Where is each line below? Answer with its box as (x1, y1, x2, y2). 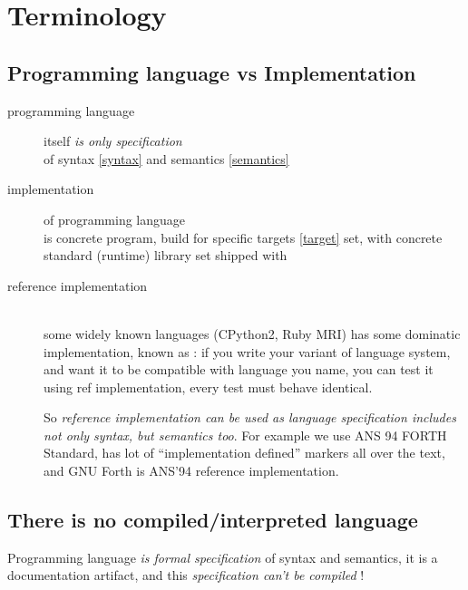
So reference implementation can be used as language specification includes (44, 408, 456, 427)
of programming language (44, 209, 186, 228)
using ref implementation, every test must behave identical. (44, 377, 373, 396)
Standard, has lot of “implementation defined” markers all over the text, (44, 443, 445, 462)
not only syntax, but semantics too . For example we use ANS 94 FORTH (44, 425, 447, 444)
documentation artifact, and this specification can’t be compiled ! (7, 566, 365, 585)
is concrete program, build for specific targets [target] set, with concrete (44, 227, 443, 247)
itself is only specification (44, 131, 182, 150)
